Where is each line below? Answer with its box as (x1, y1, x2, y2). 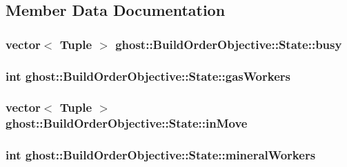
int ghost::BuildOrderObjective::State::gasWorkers (6, 67, 290, 84)
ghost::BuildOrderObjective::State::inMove (6, 115, 248, 132)
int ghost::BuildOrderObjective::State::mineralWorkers (6, 146, 316, 164)
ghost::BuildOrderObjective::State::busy (115, 35, 342, 52)
